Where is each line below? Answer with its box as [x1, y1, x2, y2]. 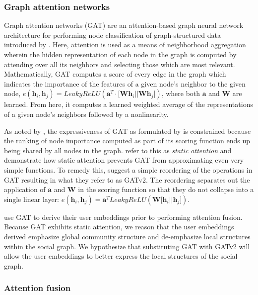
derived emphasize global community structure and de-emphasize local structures [4, 231, 251, 241]
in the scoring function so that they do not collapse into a [78, 184, 254, 195]
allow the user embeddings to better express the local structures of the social [4, 251, 238, 261]
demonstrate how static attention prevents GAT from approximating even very [4, 155, 244, 165]
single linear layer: [4, 194, 59, 204]
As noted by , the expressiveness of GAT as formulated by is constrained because [4, 125, 251, 136]
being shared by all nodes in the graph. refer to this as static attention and [4, 145, 232, 155]
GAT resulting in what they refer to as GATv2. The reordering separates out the [4, 174, 250, 185]
